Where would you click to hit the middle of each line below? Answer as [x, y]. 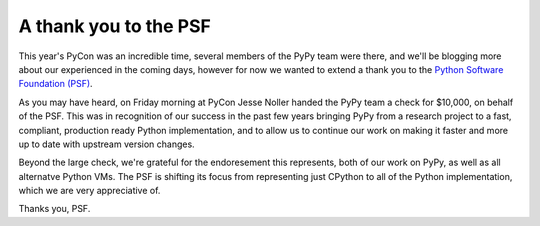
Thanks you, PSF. [54, 209]
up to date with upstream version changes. [106, 144]
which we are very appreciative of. [89, 191]
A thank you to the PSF [115, 26]
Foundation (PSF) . [56, 84]
